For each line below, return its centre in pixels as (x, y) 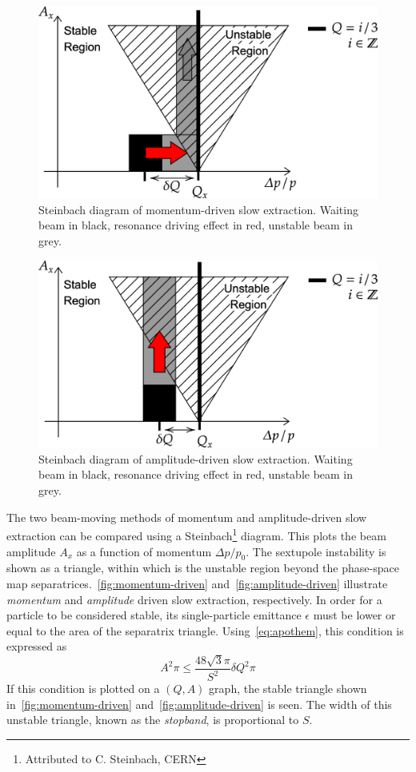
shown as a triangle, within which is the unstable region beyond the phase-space (203, 568)
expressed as (37, 646)
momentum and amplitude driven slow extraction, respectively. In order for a (194, 599)
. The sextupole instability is (316, 551)
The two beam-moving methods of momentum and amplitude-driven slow (187, 517)
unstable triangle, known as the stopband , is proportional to (153, 720)
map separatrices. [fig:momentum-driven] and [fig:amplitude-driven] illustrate (197, 583)
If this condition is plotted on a (83, 688)
